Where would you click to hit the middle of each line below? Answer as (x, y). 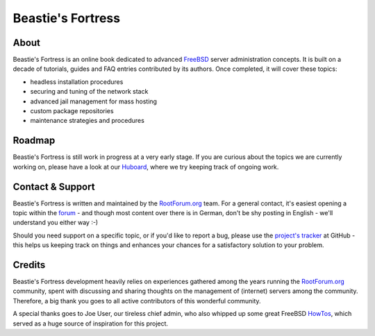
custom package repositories (72, 111)
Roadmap (34, 141)
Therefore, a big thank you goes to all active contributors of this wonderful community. (137, 301)
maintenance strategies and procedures (87, 121)
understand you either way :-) (56, 223)
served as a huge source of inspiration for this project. (91, 324)
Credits (29, 265)
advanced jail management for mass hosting (94, 101)
